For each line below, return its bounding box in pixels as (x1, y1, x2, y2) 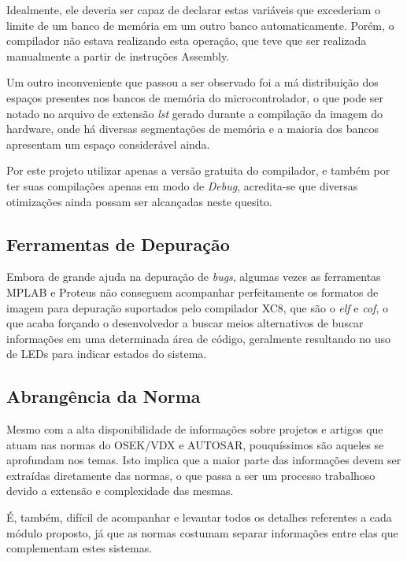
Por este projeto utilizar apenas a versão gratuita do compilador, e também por (6, 162, 390, 179)
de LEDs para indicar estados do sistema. (6, 345, 207, 362)
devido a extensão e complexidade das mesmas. (6, 482, 234, 499)
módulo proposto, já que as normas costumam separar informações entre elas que (6, 524, 398, 541)
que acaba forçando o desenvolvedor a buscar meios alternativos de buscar (6, 315, 364, 331)
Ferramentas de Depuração (6, 231, 230, 256)
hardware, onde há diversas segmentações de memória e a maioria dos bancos (6, 120, 379, 137)
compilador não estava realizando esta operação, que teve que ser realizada (6, 32, 367, 49)
